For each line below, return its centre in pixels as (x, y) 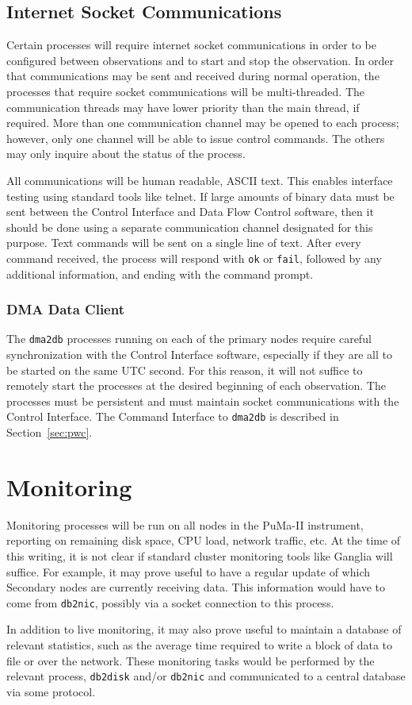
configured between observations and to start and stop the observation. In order (200, 60)
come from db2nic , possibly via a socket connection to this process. (170, 602)
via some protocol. (51, 691)
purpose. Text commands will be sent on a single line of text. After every (184, 243)
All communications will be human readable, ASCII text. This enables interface (200, 180)
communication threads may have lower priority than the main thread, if (183, 107)
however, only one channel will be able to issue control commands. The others (196, 138)
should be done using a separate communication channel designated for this (190, 227)
